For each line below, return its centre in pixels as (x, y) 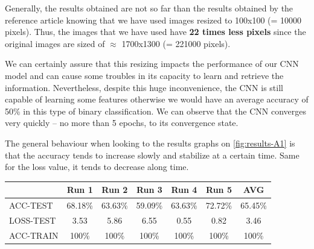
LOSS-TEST (33, 220)
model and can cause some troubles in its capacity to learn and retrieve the (144, 75)
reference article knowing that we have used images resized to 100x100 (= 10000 (153, 20)
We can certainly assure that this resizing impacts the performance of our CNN (152, 64)
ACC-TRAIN (34, 235)
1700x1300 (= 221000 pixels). (176, 43)
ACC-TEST (31, 205)
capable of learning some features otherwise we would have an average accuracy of (157, 99)
